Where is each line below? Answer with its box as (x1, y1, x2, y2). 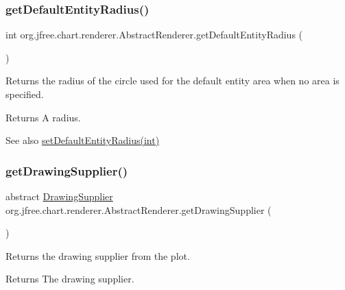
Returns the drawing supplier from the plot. (5, 248, 190, 263)
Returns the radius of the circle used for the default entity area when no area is (5, 73, 340, 88)
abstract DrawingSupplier (5, 189, 113, 203)
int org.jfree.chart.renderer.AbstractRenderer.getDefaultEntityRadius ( (5, 27, 303, 42)
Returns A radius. (5, 110, 81, 124)
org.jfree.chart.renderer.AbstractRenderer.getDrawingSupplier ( (5, 202, 272, 217)
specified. (5, 87, 44, 101)
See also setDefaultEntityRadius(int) (5, 133, 160, 147)
